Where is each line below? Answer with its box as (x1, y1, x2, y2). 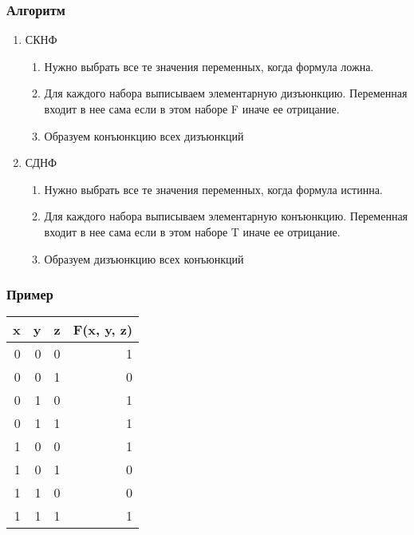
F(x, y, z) (73, 320, 133, 339)
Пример (6, 284, 53, 304)
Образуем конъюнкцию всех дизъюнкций (44, 127, 244, 144)
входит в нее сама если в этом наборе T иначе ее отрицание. (44, 223, 341, 240)
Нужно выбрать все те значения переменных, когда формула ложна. (44, 57, 374, 74)
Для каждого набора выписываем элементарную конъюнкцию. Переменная (44, 208, 408, 224)
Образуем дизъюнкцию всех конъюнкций (44, 250, 244, 267)
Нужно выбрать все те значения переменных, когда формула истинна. (44, 180, 383, 197)
